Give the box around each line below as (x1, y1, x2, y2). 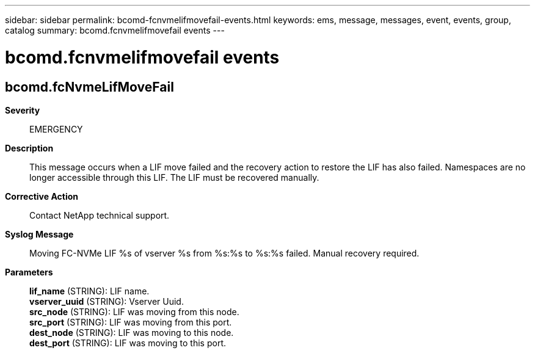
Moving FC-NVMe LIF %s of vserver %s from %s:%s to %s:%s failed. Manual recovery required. (29, 247, 420, 258)
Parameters (5, 266, 53, 277)
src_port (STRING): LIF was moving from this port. (29, 316, 232, 327)
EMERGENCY (29, 123, 83, 134)
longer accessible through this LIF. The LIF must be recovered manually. (29, 172, 319, 183)
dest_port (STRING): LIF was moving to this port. (29, 337, 227, 348)
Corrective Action (5, 191, 78, 202)
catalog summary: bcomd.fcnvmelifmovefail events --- (5, 25, 225, 35)
